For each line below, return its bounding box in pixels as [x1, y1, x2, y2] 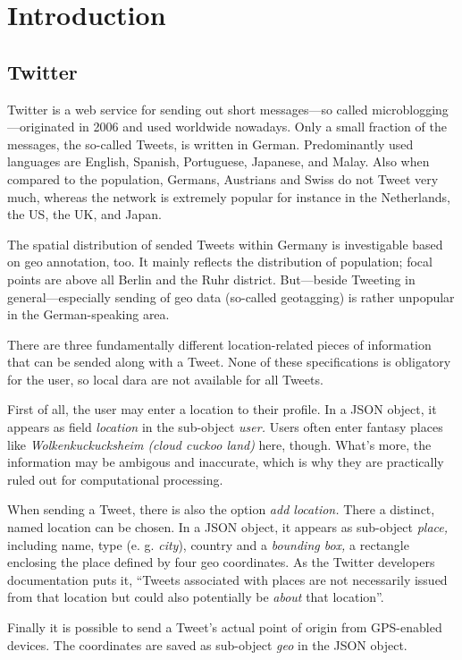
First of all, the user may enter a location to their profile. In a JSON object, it [7, 400, 437, 419]
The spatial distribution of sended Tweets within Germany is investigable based [7, 234, 443, 253]
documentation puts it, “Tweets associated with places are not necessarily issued [7, 570, 448, 588]
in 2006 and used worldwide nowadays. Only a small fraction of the [79, 117, 447, 136]
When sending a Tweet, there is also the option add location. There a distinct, [7, 500, 435, 519]
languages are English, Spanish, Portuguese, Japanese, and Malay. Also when [7, 152, 430, 171]
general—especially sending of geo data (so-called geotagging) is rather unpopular [7, 287, 455, 306]
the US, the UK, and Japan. [7, 205, 162, 224]
